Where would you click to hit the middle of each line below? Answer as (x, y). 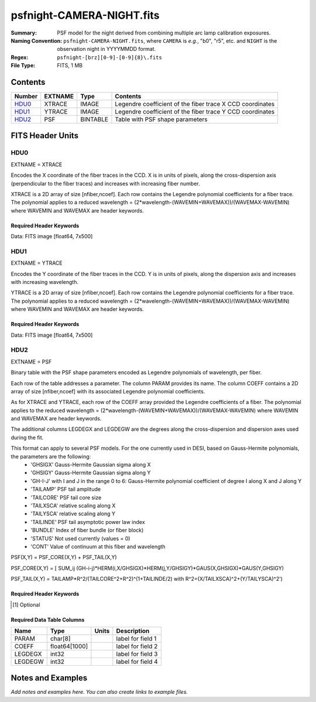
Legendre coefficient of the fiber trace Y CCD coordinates (195, 112)
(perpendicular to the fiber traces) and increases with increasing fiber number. (105, 183)
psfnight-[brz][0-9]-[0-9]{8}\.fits (109, 57)
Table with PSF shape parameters (161, 119)
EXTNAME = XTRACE (37, 165)
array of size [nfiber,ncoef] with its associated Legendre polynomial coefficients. (108, 391)
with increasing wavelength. (45, 282)
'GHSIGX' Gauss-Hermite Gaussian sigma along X (91, 465)
